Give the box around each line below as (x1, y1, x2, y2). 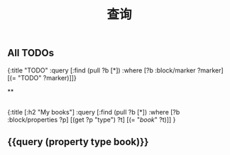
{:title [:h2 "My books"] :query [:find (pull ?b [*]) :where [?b (7, 108, 180, 116)
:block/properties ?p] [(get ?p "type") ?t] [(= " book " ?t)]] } (7, 115, 176, 124)
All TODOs (7, 47, 55, 59)
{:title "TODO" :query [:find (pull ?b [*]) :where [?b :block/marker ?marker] (7, 65, 224, 75)
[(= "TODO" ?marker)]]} (7, 73, 77, 82)
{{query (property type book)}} (7, 136, 149, 148)
